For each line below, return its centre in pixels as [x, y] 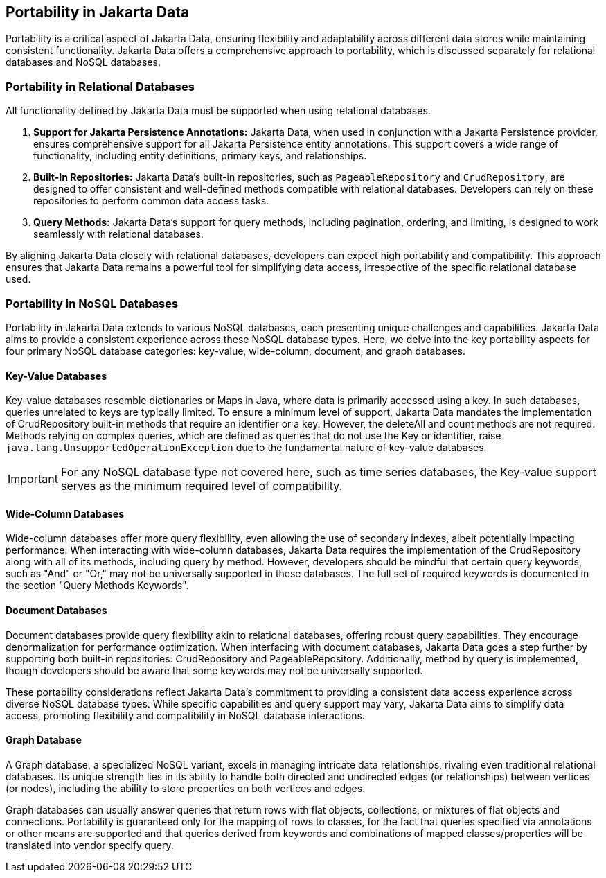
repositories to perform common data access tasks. [151, 201]
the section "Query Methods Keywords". [97, 586]
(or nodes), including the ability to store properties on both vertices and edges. [186, 788]
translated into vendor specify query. [90, 845]
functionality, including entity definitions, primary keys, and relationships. [200, 156]
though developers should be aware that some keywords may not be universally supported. [214, 670]
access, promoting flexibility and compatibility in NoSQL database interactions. [185, 715]
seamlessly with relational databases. [118, 234]
